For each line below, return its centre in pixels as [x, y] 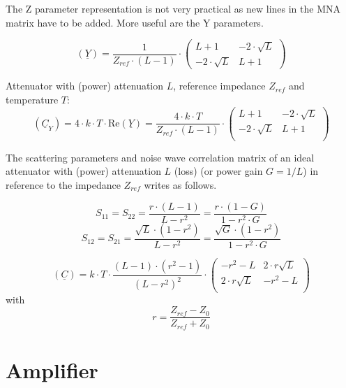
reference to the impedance [63, 185]
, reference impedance [219, 86]
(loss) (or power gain [218, 171]
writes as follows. [180, 185]
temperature [32, 99]
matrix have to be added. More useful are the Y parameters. [135, 22]
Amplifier [52, 369]
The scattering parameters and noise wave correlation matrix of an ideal [160, 157]
